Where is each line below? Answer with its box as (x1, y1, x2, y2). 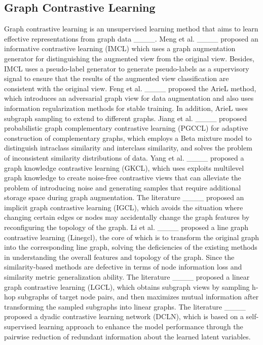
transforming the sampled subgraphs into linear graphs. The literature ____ (4, 301, 246, 312)
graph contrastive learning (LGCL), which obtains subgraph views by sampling (4, 281, 250, 292)
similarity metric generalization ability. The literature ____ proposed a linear (4, 272, 250, 282)
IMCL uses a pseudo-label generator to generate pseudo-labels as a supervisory (4, 63, 249, 73)
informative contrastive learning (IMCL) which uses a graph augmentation (4, 43, 236, 54)
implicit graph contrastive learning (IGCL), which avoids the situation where (4, 202, 243, 212)
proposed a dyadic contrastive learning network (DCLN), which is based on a (4, 311, 244, 322)
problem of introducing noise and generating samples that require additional (4, 182, 241, 193)
